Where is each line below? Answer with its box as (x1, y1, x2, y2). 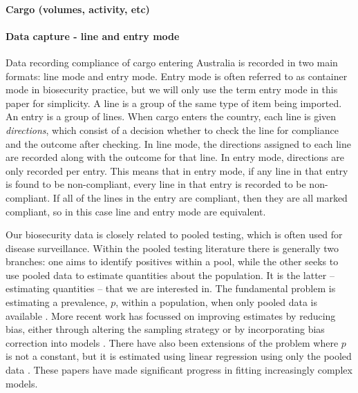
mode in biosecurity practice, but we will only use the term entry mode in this (6, 82, 338, 97)
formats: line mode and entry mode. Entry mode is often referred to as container (6, 68, 348, 83)
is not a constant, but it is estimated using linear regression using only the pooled (6, 349, 352, 363)
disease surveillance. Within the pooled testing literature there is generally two (6, 240, 339, 255)
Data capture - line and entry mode (6, 28, 180, 43)
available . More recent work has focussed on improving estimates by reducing (6, 308, 336, 323)
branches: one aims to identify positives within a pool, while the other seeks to (6, 254, 339, 269)
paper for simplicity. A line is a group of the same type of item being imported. (6, 95, 342, 110)
